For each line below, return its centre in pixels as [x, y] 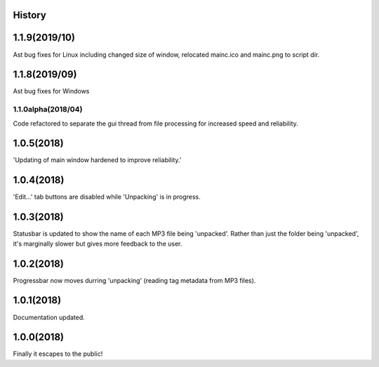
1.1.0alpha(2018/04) [48, 109]
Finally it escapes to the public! [58, 354]
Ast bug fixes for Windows [51, 91]
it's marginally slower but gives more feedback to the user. [98, 243]
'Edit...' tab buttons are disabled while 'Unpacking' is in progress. [107, 197]
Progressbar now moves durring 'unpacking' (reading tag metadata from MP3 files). [134, 280]
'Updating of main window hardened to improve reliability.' [97, 160]
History [30, 15]
